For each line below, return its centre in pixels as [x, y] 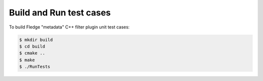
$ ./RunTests [35, 67]
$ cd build [32, 46]
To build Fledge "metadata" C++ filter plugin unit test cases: [69, 27]
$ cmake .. [32, 53]
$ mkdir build [36, 40]
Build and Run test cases [60, 13]
